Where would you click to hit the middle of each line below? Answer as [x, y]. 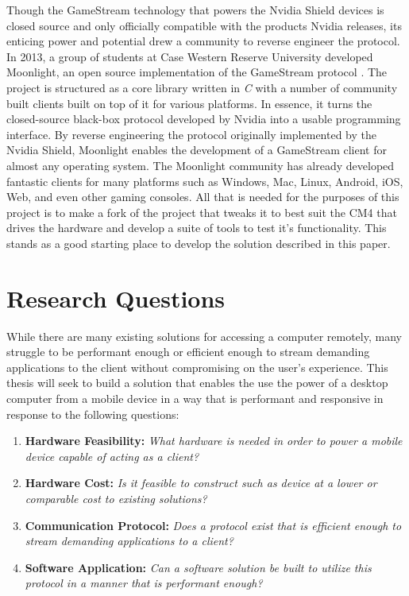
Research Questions [116, 298]
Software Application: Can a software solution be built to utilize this [198, 567]
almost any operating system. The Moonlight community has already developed [201, 165]
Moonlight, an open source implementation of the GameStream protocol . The [197, 72]
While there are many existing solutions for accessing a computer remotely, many [204, 336]
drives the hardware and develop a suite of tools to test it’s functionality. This [197, 228]
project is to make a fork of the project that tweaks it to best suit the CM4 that [202, 212]
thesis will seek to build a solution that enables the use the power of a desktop [197, 383]
